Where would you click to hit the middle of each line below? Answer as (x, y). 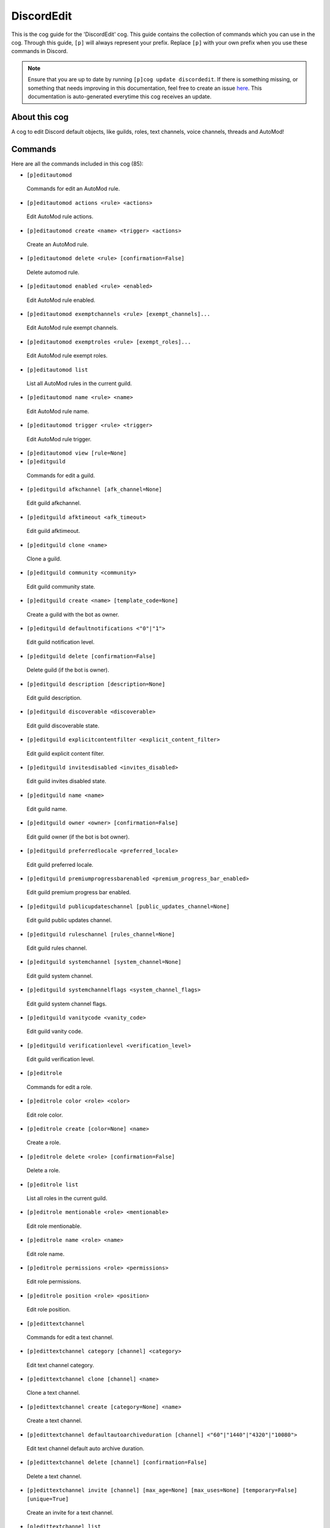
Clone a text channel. (53, 1393)
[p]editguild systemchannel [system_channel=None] (104, 962)
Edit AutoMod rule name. (58, 411)
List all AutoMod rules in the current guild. (79, 383)
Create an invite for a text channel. (70, 1512)
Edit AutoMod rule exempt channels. (72, 328)
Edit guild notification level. (61, 642)
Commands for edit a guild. (61, 475)
